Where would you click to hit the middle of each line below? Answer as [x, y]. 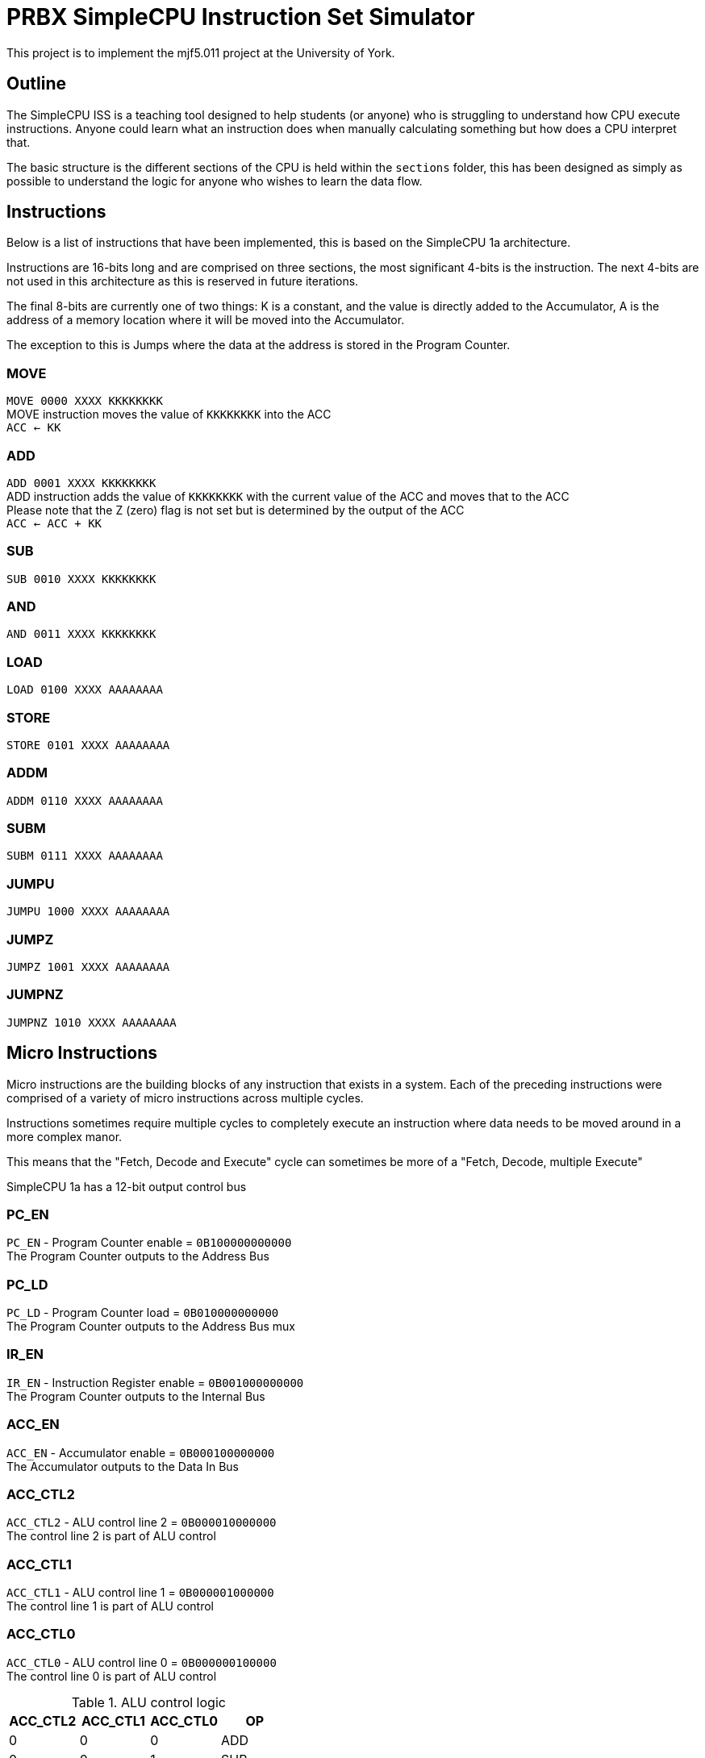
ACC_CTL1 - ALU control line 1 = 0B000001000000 [140, 1593]
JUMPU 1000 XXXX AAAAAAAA [88, 912]
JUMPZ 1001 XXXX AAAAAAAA [88, 966]
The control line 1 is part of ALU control [111, 1606]
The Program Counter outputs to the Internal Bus [136, 1396]
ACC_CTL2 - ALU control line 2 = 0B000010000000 [142, 1523]
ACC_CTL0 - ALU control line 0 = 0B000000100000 [142, 1662]
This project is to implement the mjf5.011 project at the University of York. [201, 52]
